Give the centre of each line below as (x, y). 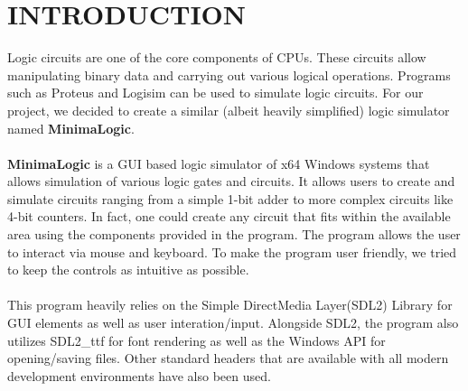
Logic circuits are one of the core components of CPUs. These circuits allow (217, 57)
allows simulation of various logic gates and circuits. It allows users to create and (231, 181)
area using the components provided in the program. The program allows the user (234, 234)
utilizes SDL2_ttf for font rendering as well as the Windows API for (197, 340)
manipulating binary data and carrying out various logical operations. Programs (229, 74)
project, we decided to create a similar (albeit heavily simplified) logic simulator (229, 110)
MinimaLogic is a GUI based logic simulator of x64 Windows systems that (219, 163)
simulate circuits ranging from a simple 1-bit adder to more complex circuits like (230, 198)
